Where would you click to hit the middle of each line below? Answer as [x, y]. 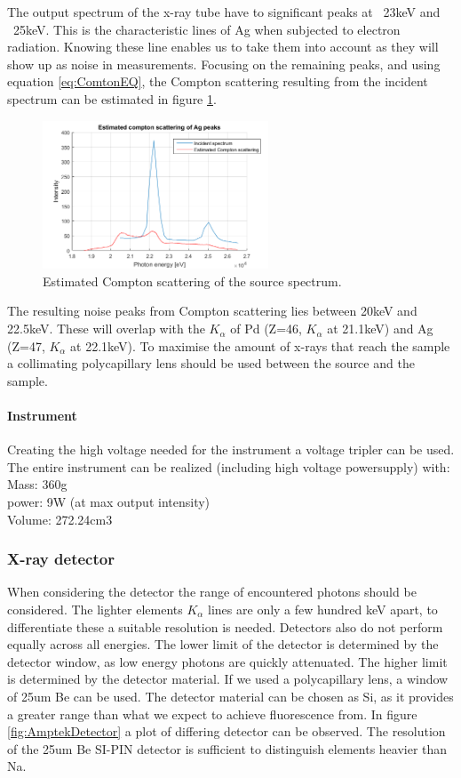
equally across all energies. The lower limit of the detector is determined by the [223, 644]
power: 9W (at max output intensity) [109, 501]
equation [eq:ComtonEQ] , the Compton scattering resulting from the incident [218, 81]
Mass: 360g [37, 484]
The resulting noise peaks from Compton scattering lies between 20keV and [212, 311]
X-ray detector [61, 559]
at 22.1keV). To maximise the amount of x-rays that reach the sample [260, 345]
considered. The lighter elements [95, 609]
